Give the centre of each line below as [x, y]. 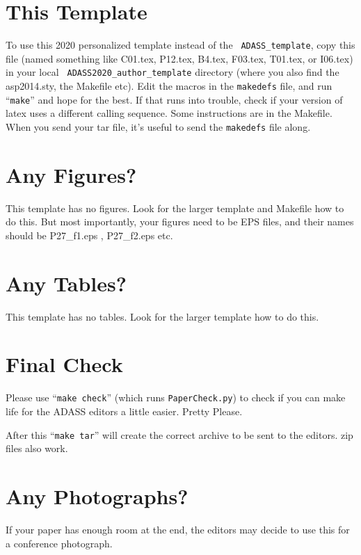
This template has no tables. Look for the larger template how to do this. [162, 316]
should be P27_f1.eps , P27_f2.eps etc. [89, 235]
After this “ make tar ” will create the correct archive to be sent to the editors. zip [179, 434]
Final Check [64, 364]
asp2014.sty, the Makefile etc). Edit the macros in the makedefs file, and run [169, 86]
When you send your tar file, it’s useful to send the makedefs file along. [158, 126]
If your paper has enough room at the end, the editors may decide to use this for [178, 529]
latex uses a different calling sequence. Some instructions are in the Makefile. [169, 113]
